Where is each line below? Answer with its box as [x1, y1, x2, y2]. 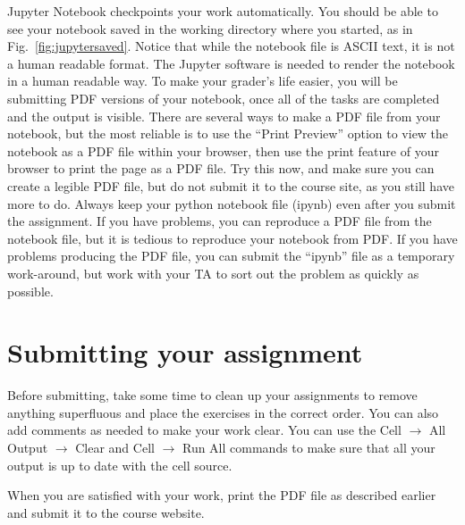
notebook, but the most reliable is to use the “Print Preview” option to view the [7, 124, 449, 143]
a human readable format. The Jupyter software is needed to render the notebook [7, 54, 455, 72]
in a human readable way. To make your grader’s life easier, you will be [7, 71, 398, 90]
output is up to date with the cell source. [7, 455, 232, 474]
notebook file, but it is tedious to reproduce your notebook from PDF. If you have [7, 229, 458, 247]
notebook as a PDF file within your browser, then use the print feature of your [7, 141, 439, 160]
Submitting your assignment [7, 334, 363, 371]
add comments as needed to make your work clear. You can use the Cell [7, 421, 402, 439]
